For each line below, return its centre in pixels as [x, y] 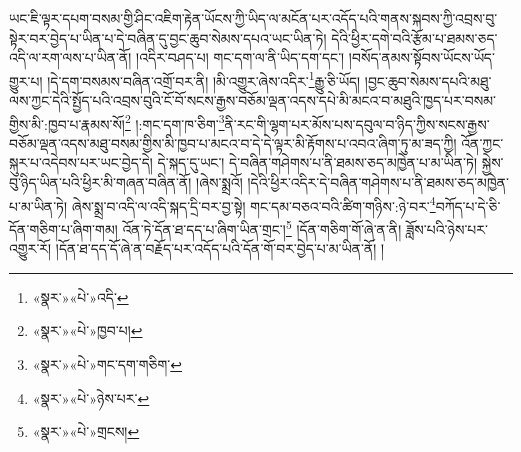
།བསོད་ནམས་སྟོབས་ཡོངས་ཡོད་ [421, 57]
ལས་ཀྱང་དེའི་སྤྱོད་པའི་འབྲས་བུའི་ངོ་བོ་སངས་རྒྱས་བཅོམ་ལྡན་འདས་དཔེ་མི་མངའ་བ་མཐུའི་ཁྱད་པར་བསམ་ [252, 100]
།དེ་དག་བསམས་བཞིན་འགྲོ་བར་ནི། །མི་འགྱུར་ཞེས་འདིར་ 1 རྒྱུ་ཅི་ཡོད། [204, 79]
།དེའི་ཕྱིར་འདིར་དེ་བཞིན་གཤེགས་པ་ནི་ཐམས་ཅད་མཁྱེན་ [378, 182]
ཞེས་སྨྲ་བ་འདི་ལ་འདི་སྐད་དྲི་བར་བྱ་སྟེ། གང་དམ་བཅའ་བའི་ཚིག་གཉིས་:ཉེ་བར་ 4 [253, 204]
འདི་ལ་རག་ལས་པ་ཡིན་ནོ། [70, 57]
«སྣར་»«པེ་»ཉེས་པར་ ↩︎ [91, 397]
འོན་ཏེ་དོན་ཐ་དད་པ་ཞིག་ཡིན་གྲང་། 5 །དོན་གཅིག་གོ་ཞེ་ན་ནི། [262, 227]
